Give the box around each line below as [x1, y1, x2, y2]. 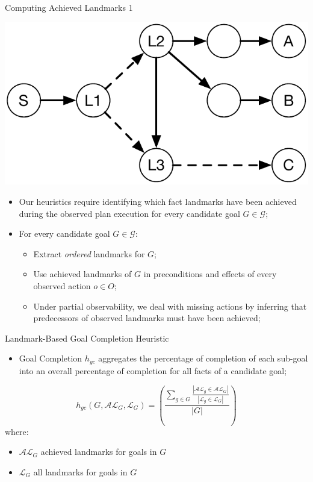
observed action [33, 280, 91, 292]
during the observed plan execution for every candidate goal [19, 207, 240, 219]
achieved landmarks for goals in [40, 445, 157, 458]
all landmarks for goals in [33, 465, 128, 478]
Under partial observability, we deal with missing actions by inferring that [33, 299, 307, 312]
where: [5, 425, 29, 437]
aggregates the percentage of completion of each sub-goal [98, 352, 308, 365]
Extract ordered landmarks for [33, 247, 145, 260]
